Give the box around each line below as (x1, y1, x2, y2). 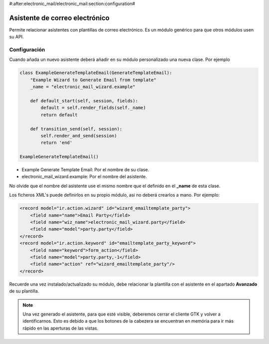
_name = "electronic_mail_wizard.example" (30, 84, 135, 90)
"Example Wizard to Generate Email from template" (30, 77, 156, 82)
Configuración (9, 46, 45, 53)
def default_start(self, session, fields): (30, 98, 138, 103)
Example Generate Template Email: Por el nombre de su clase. (21, 167, 149, 173)
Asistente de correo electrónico (9, 13, 110, 22)
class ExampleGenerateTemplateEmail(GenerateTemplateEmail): (19, 70, 172, 76)
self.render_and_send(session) (40, 133, 117, 138)
